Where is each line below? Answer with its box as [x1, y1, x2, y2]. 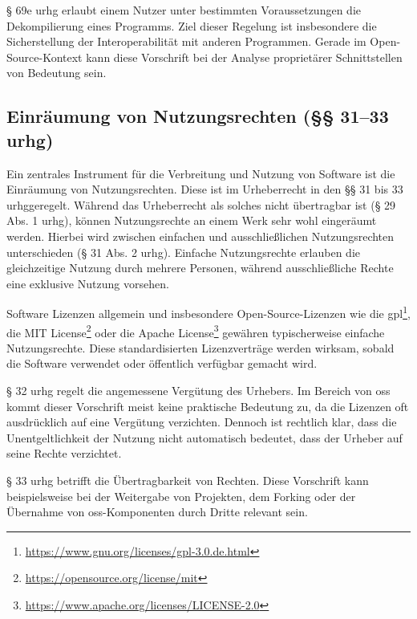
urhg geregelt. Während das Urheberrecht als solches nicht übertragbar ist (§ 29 [6, 196, 396, 213]
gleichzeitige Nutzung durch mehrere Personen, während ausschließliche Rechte [6, 259, 394, 276]
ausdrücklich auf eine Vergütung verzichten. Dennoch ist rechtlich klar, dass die [6, 413, 397, 430]
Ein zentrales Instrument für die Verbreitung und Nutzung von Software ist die [6, 165, 395, 181]
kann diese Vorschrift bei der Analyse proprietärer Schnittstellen [86, 48, 403, 65]
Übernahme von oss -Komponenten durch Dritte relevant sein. [6, 503, 308, 520]
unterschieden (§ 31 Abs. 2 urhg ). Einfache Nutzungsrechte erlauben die [6, 243, 361, 260]
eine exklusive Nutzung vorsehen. [6, 275, 169, 291]
